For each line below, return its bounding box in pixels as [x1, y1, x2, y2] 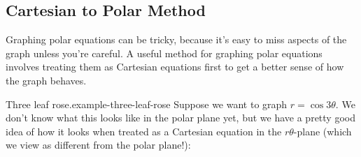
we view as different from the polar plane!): [6, 137, 191, 152]
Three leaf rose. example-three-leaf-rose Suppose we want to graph [6, 96, 288, 111]
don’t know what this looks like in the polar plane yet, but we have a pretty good [6, 110, 355, 125]
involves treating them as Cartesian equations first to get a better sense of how [6, 59, 344, 74]
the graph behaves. [6, 73, 87, 87]
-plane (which [293, 124, 352, 138]
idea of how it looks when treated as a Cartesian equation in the [6, 124, 282, 138]
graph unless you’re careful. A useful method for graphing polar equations [6, 45, 323, 60]
